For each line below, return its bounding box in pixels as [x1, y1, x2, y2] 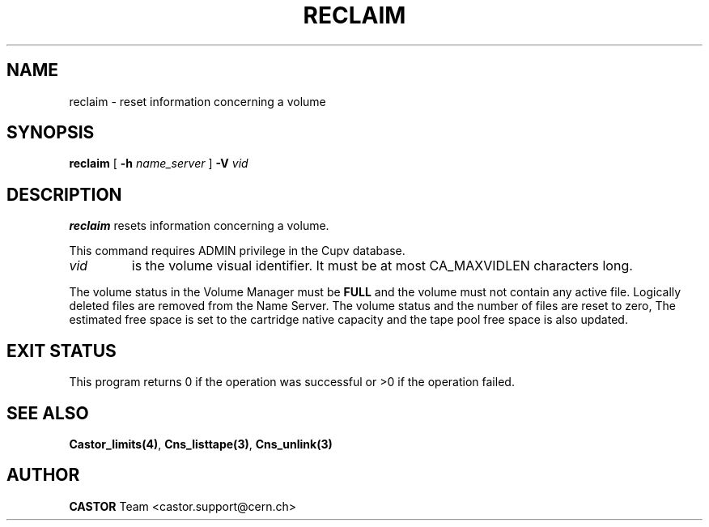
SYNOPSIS [6, 122, 95, 143]
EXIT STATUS [6, 340, 117, 361]
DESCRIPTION [6, 184, 122, 205]
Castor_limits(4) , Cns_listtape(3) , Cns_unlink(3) [69, 436, 333, 451]
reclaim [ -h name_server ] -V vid [69, 156, 248, 171]
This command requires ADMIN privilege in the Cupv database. [69, 244, 405, 258]
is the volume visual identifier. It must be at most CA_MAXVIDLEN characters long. [131, 257, 633, 274]
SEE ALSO [6, 402, 89, 423]
